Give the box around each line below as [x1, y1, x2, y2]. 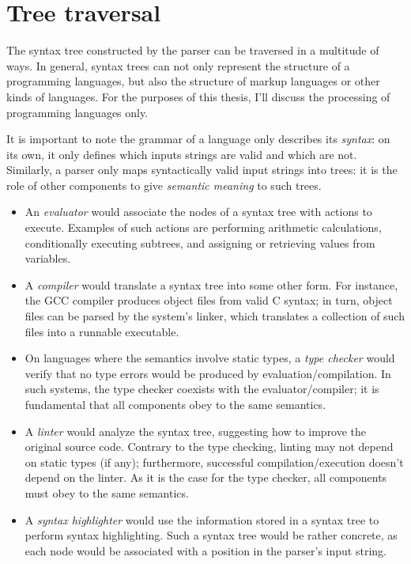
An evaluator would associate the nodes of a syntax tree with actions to [25, 203, 372, 220]
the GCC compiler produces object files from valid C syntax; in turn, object [25, 292, 393, 308]
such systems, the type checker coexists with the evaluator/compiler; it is [25, 380, 379, 397]
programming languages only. [6, 104, 149, 120]
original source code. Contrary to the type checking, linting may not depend [25, 438, 394, 455]
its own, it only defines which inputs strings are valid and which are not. [6, 146, 357, 162]
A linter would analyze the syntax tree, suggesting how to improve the [25, 422, 367, 439]
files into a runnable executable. [25, 323, 179, 339]
